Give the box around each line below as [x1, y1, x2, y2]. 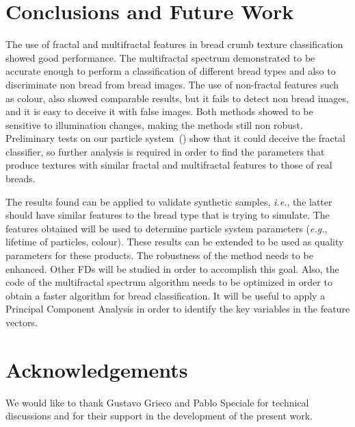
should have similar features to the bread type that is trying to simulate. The [5, 208, 330, 222]
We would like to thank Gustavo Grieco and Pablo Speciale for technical [5, 395, 309, 409]
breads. [5, 171, 36, 186]
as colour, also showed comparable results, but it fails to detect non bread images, [5, 90, 349, 105]
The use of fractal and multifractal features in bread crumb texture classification [5, 37, 343, 51]
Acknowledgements [5, 355, 188, 383]
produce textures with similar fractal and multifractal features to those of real [5, 158, 332, 172]
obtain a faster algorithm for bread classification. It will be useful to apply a [5, 288, 326, 302]
